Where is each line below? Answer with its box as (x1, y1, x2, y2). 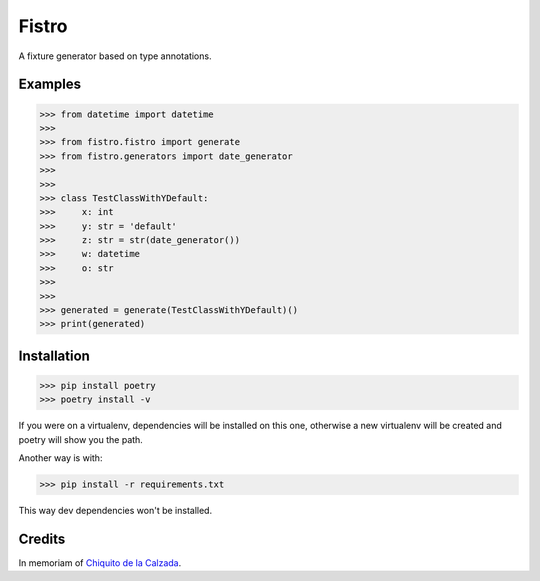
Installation (18, 347, 90, 364)
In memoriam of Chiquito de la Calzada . (18, 557, 182, 569)
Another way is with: (18, 452, 103, 464)
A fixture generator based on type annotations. (18, 50, 212, 62)
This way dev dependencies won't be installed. (18, 505, 213, 517)
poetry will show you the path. (18, 433, 144, 445)
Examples (18, 76, 82, 93)
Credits (18, 530, 66, 547)
